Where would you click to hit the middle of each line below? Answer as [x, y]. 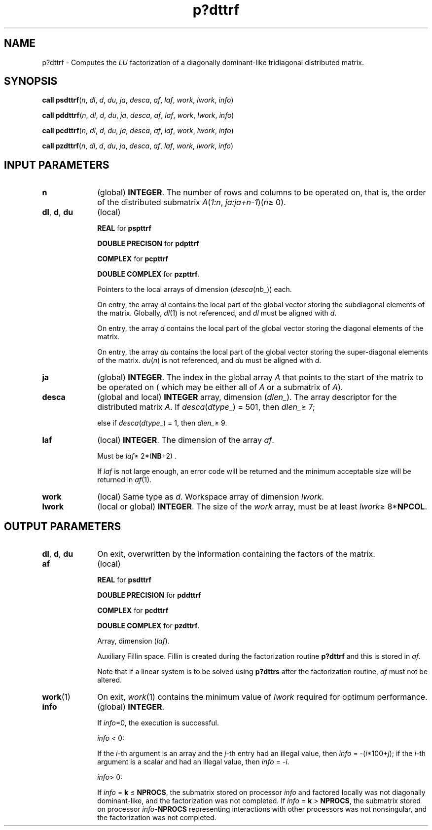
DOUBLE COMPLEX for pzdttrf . [148, 626]
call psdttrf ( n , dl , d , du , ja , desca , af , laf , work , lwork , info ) [138, 100]
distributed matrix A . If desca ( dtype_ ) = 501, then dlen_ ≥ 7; [206, 407]
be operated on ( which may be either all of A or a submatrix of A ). [220, 387]
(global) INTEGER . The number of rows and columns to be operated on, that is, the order [262, 193]
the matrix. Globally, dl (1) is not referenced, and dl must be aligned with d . [217, 313]
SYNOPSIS [31, 81]
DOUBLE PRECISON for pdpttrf [148, 244]
